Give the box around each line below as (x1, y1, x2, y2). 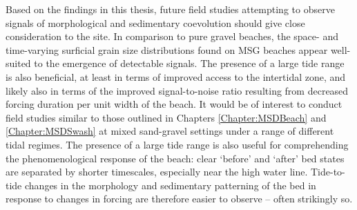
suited (6, 56, 31, 70)
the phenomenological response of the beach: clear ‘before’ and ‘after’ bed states (6, 151, 345, 165)
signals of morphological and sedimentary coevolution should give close (6, 15, 305, 30)
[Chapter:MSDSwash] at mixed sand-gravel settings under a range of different (6, 124, 334, 138)
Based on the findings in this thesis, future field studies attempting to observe (6, 2, 335, 16)
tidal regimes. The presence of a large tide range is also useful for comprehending (6, 137, 349, 151)
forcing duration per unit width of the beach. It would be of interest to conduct (6, 97, 342, 111)
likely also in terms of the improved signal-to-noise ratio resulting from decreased (6, 83, 349, 97)
